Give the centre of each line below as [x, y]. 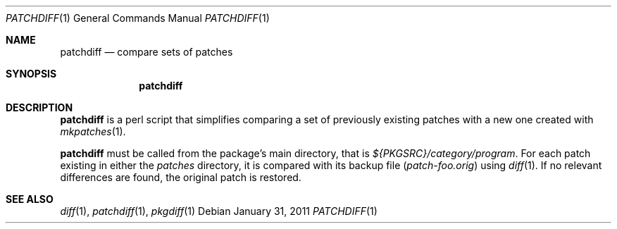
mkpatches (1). [93, 131]
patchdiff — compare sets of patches [147, 52]
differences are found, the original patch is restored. [181, 177]
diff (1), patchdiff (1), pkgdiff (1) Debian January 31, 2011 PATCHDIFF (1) [219, 211]
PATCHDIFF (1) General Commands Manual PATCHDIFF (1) [138, 18]
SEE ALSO [30, 199]
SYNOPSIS [31, 74]
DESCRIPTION [39, 107]
